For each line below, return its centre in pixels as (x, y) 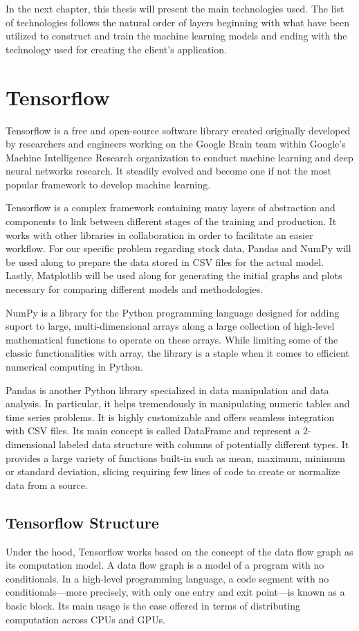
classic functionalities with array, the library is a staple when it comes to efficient (177, 353)
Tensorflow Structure (82, 522)
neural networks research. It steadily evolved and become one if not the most (168, 171)
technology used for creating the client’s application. (116, 49)
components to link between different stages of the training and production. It (171, 221)
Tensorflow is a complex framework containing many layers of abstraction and (171, 207)
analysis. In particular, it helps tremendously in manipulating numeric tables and (178, 403)
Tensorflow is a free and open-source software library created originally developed (178, 130)
